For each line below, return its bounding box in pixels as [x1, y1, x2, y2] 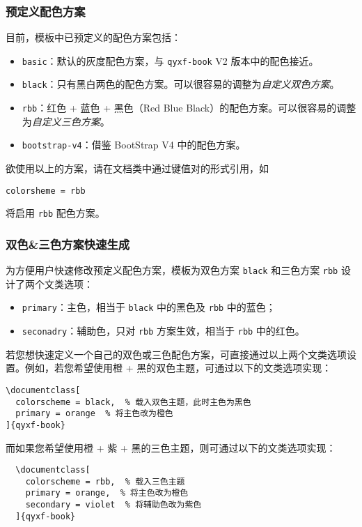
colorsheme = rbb [6, 185, 86, 196]
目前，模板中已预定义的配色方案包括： [6, 30, 181, 45]
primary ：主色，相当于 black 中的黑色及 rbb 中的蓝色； [22, 300, 276, 314]
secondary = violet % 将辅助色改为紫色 [25, 500, 202, 510]
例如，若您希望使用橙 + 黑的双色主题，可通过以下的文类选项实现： [24, 360, 332, 375]
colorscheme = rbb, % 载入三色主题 [25, 476, 185, 487]
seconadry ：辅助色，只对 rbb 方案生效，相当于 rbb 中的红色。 [22, 323, 305, 338]
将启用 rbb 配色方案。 [6, 206, 105, 220]
